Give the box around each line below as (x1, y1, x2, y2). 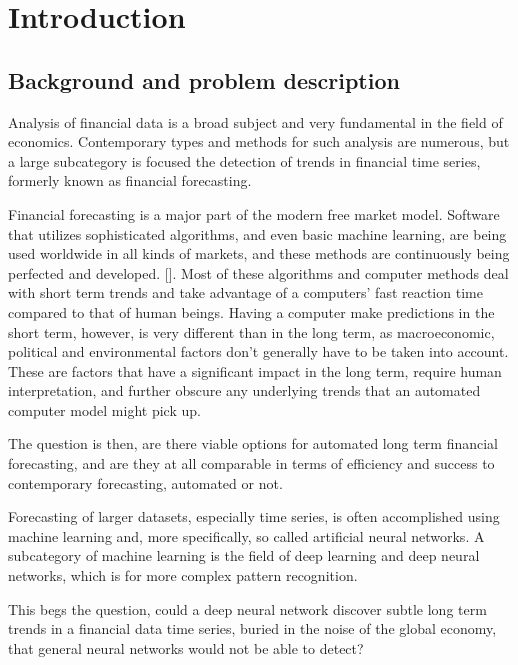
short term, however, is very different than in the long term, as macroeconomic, (8, 321, 495, 342)
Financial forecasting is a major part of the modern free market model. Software (8, 203, 500, 224)
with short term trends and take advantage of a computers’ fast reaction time (8, 282, 483, 303)
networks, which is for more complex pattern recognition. (8, 565, 358, 586)
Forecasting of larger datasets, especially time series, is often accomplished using (8, 506, 500, 527)
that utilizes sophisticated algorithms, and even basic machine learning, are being (8, 223, 507, 244)
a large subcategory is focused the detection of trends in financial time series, (8, 150, 481, 171)
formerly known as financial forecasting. (8, 170, 252, 191)
